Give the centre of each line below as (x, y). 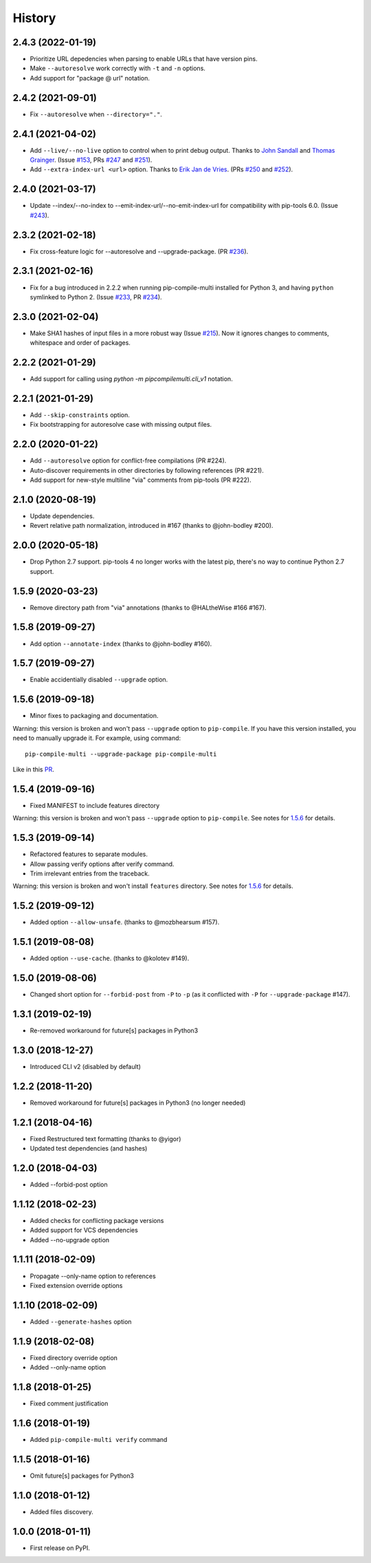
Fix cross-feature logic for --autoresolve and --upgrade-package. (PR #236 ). (139, 251)
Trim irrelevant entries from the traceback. (90, 873)
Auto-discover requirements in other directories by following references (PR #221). (147, 470)
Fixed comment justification (69, 1403)
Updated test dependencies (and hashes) (89, 1149)
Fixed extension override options (76, 1285)
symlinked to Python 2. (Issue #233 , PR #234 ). (96, 297)
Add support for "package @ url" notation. (90, 78)
